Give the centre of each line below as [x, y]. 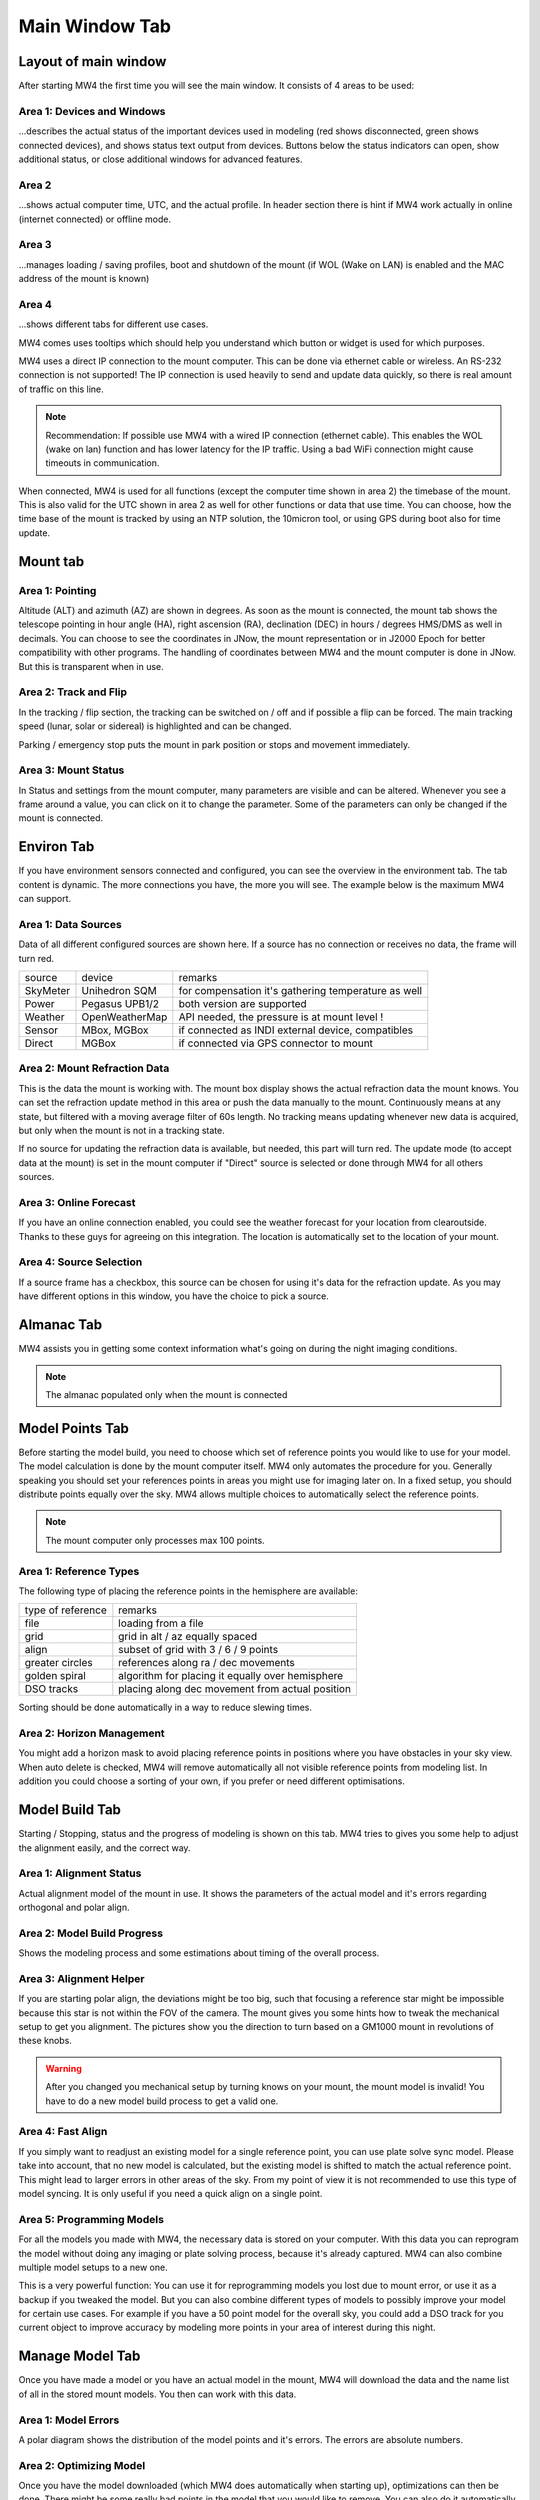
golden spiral [55, 1676]
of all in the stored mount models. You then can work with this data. [157, 2394]
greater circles [59, 1663]
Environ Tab [56, 846]
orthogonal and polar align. [74, 1907]
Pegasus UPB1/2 [120, 1004]
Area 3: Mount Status [71, 770]
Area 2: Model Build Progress [91, 1933]
